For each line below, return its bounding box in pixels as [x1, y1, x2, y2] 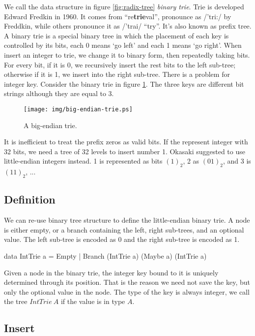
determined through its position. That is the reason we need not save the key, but [4, 277, 250, 287]
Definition [4, 192, 56, 207]
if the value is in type [60, 296, 125, 306]
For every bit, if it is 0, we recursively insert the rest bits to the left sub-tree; [4, 59, 236, 69]
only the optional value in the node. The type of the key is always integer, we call [4, 286, 250, 297]
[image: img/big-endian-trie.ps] [24, 105, 133, 113]
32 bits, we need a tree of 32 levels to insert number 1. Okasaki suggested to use [4, 146, 245, 156]
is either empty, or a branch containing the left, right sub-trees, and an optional [4, 224, 244, 235]
